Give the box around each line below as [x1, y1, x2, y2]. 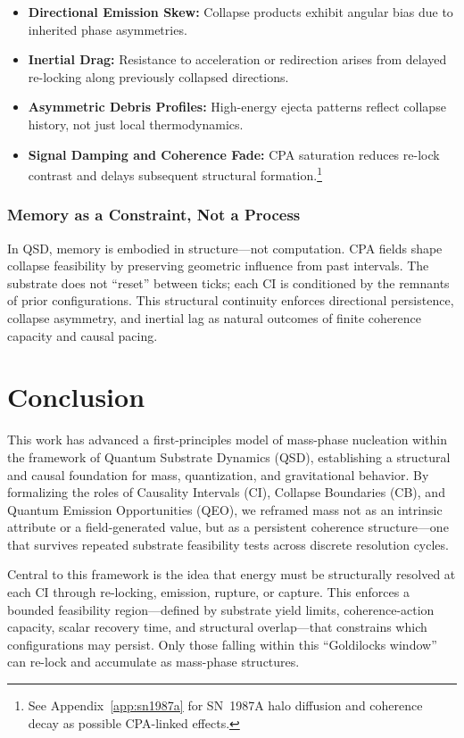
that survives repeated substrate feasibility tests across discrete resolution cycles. [7, 535, 449, 553]
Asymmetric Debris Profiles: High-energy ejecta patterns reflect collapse [28, 97, 446, 116]
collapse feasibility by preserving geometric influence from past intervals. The [7, 256, 429, 275]
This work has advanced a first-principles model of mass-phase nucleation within [7, 430, 447, 449]
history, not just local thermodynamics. [28, 114, 244, 133]
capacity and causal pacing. [7, 326, 158, 344]
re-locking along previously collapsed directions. [28, 67, 289, 86]
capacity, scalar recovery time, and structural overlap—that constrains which [7, 618, 427, 636]
